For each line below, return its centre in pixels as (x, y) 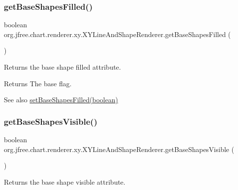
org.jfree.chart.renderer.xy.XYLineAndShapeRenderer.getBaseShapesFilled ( (118, 34)
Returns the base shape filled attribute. (63, 67)
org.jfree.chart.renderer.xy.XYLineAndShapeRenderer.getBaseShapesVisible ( (119, 149)
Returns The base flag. (38, 83)
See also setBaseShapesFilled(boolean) (61, 100)
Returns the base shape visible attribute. (65, 181)
